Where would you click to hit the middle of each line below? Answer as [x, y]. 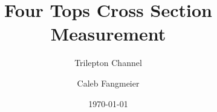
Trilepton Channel [108, 63]
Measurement [108, 34]
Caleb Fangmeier [108, 83]
